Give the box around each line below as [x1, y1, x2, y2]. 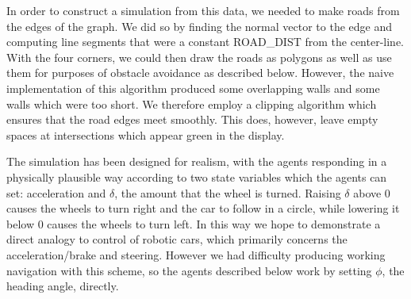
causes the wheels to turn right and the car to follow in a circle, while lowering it [6, 200, 400, 217]
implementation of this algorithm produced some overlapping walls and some [6, 79, 380, 96]
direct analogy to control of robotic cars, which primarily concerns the [6, 231, 348, 247]
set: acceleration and [6, 184, 106, 201]
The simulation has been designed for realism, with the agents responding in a [6, 153, 387, 170]
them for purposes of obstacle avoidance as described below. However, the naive [6, 64, 394, 81]
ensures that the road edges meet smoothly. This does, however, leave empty [6, 111, 378, 128]
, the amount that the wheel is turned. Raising [114, 184, 341, 201]
